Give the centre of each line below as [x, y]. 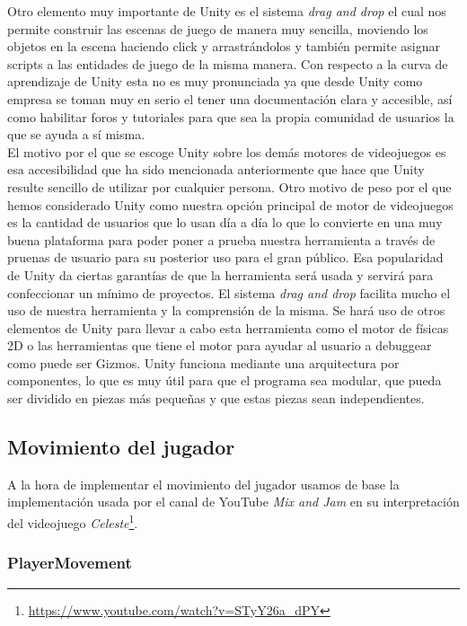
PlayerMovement [70, 563]
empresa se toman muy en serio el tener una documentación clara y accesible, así [230, 98]
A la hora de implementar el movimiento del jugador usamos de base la [203, 484]
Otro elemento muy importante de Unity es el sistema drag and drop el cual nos [227, 11]
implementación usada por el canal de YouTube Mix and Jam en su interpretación [233, 502]
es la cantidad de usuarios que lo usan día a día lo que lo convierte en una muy [225, 222]
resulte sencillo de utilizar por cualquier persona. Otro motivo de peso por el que [229, 186]
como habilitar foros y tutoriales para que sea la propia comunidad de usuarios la [231, 116]
